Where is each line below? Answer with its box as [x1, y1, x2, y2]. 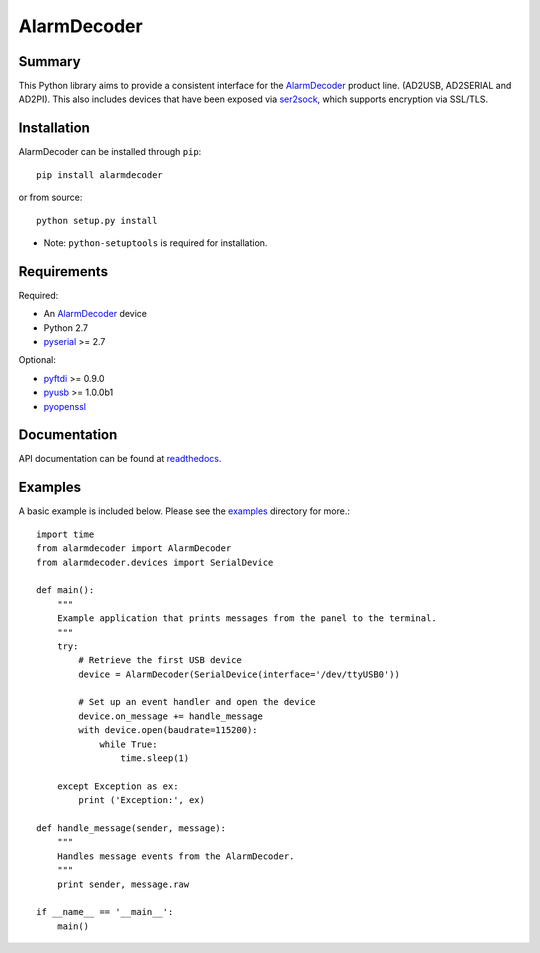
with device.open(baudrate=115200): [78, 725, 259, 736]
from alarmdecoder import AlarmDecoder [36, 543, 232, 554]
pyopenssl [43, 400, 87, 412]
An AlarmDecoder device [43, 308, 148, 320]
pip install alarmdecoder [36, 169, 164, 180]
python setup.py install [36, 215, 158, 226]
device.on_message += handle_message [78, 710, 264, 722]
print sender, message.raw [56, 878, 190, 890]
